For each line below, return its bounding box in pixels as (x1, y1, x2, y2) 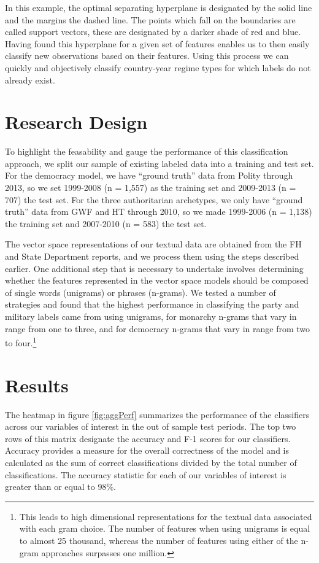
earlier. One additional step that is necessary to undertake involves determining (5, 262, 304, 274)
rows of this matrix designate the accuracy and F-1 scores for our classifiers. (5, 432, 291, 445)
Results (5, 372, 69, 397)
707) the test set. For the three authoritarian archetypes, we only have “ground (5, 193, 303, 206)
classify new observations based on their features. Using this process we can (5, 49, 289, 62)
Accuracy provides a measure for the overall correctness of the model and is (5, 444, 289, 457)
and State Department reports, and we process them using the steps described (5, 250, 299, 263)
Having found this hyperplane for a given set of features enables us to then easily (5, 37, 310, 50)
